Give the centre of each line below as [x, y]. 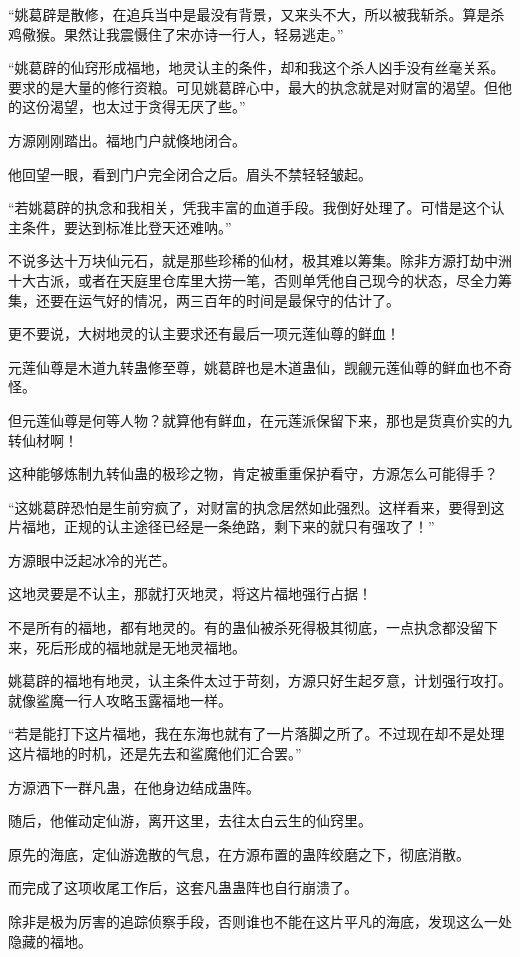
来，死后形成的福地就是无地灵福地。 [127, 646]
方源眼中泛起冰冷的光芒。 [92, 559]
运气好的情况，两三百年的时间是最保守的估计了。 [238, 299]
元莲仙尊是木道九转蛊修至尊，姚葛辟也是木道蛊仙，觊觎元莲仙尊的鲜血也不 [253, 366]
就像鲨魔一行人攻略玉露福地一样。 [120, 699]
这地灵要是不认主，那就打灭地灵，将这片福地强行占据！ [190, 593]
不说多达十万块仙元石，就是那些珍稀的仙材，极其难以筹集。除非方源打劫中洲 [260, 260]
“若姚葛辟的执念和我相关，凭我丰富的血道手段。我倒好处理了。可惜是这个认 [256, 207]
